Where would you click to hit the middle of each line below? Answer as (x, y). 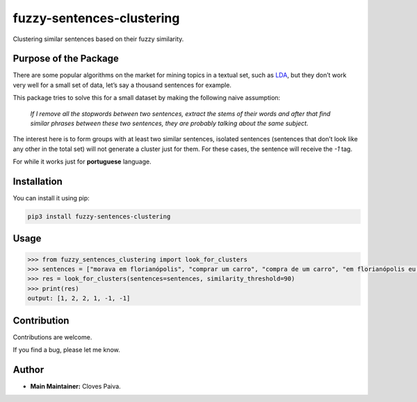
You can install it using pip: (51, 198)
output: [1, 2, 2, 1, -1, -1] (79, 298)
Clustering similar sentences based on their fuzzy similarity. (98, 39)
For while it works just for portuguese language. (82, 162)
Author (28, 370)
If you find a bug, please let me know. (67, 350)
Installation (38, 182)
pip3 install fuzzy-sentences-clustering (99, 217)
